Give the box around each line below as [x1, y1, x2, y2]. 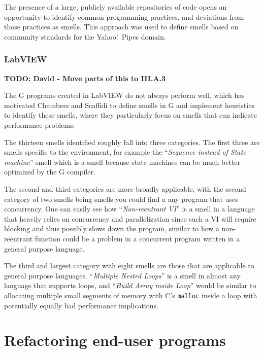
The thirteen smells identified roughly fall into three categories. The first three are [4, 136, 260, 147]
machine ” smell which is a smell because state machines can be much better [4, 156, 240, 167]
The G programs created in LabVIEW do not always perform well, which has [4, 90, 245, 100]
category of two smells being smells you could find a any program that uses [4, 193, 238, 204]
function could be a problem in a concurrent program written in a [35, 233, 240, 243]
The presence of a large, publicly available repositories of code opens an [4, 2, 227, 12]
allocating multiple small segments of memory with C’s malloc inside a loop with [4, 290, 257, 300]
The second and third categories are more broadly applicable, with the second [4, 183, 246, 194]
